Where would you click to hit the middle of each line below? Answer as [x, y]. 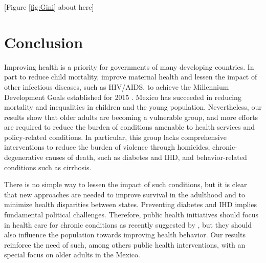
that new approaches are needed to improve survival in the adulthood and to [125, 194]
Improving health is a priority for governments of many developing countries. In [129, 66]
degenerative [24, 157]
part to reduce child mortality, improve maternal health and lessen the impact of [131, 77]
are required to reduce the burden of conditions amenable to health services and [130, 127]
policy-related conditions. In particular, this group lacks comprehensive [115, 137]
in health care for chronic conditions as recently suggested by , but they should [128, 224]
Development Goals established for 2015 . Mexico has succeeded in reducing [123, 97]
